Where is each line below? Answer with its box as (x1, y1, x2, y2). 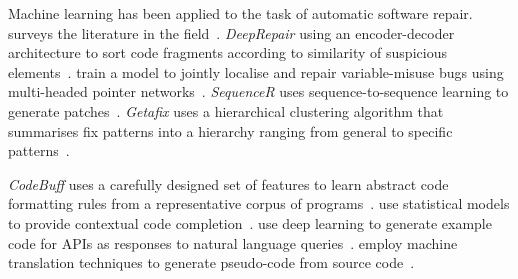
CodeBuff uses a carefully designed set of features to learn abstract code (8, 173, 449, 194)
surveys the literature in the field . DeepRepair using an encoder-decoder (8, 22, 455, 43)
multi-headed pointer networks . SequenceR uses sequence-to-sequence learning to (8, 81, 509, 102)
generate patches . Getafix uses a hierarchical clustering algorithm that (8, 100, 444, 121)
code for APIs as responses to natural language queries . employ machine (8, 232, 458, 253)
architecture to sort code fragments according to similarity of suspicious (8, 42, 447, 63)
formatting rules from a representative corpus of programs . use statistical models (8, 193, 510, 214)
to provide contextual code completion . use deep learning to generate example (8, 212, 492, 233)
